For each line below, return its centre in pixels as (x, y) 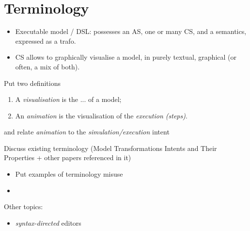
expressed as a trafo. (46, 41)
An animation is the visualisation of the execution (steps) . (101, 115)
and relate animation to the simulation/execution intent (87, 132)
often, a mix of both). (47, 66)
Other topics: (23, 206)
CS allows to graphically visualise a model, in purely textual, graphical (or (126, 57)
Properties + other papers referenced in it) (68, 157)
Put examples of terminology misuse (69, 174)
